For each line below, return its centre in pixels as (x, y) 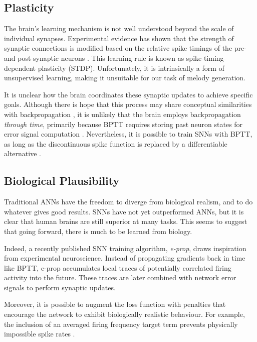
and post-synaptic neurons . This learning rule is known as (94, 58)
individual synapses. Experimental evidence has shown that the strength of (119, 38)
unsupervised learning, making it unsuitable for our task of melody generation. (125, 78)
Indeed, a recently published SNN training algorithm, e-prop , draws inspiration (125, 248)
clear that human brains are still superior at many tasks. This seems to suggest (126, 221)
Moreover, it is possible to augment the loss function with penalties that (115, 304)
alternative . (23, 153)
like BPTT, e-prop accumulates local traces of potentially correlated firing (118, 267)
